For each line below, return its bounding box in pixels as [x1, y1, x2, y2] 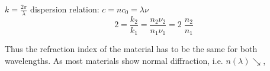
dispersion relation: [30, 3, 99, 15]
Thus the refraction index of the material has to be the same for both [5, 43, 258, 55]
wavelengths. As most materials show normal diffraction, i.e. [5, 54, 223, 66]
